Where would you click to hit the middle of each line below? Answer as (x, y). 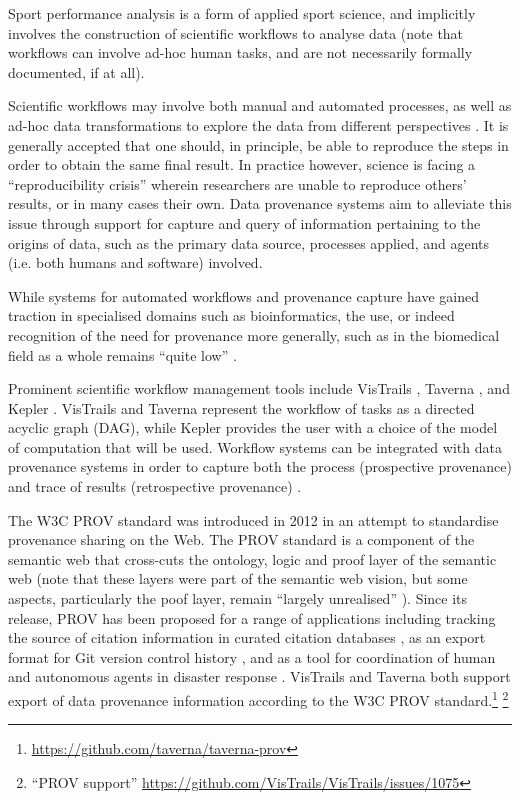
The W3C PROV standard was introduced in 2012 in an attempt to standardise (253, 519)
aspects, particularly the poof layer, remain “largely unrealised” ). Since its (238, 598)
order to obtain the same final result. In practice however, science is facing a (242, 164)
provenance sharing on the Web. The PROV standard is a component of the (241, 539)
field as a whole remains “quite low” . (122, 354)
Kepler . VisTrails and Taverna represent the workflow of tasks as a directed (241, 407)
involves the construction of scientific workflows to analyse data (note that (236, 32)
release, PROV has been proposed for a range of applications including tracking (252, 617)
